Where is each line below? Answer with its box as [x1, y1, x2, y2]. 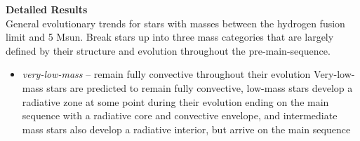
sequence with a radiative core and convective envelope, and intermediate [22, 108, 338, 123]
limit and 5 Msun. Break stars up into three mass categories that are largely [6, 29, 334, 44]
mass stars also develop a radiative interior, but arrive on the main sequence [22, 121, 351, 136]
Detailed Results [6, 2, 88, 16]
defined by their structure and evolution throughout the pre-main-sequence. [6, 43, 331, 58]
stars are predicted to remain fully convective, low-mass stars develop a [46, 80, 353, 95]
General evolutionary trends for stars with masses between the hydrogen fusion [6, 15, 345, 30]
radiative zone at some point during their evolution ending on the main [22, 94, 329, 109]
